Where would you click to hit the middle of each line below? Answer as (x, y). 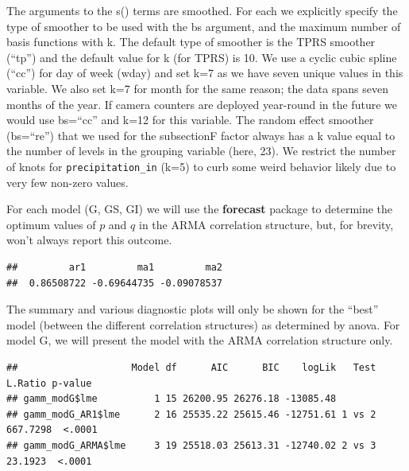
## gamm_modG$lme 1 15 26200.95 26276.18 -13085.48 (172, 399)
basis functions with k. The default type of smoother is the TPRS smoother (191, 42)
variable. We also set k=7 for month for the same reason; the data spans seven (197, 88)
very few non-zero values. (68, 182)
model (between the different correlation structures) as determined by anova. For (203, 324)
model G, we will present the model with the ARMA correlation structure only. (200, 340)
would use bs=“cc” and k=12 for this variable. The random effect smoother (190, 120)
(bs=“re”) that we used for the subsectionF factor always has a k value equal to (201, 135)
